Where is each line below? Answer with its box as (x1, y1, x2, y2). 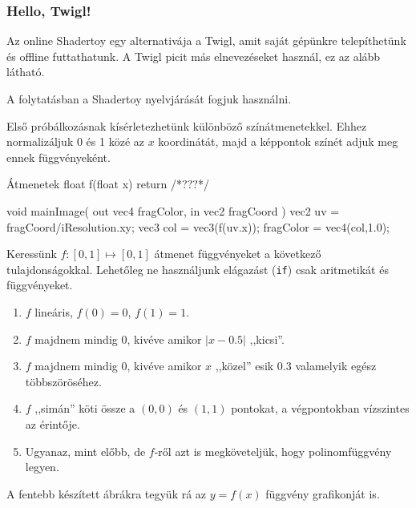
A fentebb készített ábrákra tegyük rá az (6, 485, 207, 502)
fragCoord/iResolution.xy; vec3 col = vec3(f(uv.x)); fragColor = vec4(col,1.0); (6, 218, 390, 235)
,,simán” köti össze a (34, 400, 135, 417)
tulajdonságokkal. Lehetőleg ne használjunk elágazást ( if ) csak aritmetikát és (6, 260, 389, 277)
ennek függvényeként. (6, 148, 111, 165)
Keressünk (6, 245, 57, 262)
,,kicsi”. (249, 330, 285, 347)
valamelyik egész (295, 357, 377, 374)
